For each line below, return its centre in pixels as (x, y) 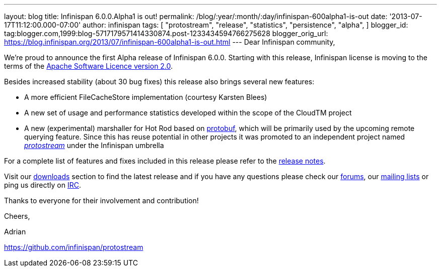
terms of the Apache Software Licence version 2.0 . (89, 66)
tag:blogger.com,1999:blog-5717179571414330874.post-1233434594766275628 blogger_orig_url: (166, 33)
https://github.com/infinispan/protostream (74, 247)
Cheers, (17, 216)
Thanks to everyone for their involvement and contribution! (101, 200)
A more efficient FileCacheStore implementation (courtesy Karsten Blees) (146, 97)
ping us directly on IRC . (43, 185)
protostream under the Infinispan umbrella (94, 145)
